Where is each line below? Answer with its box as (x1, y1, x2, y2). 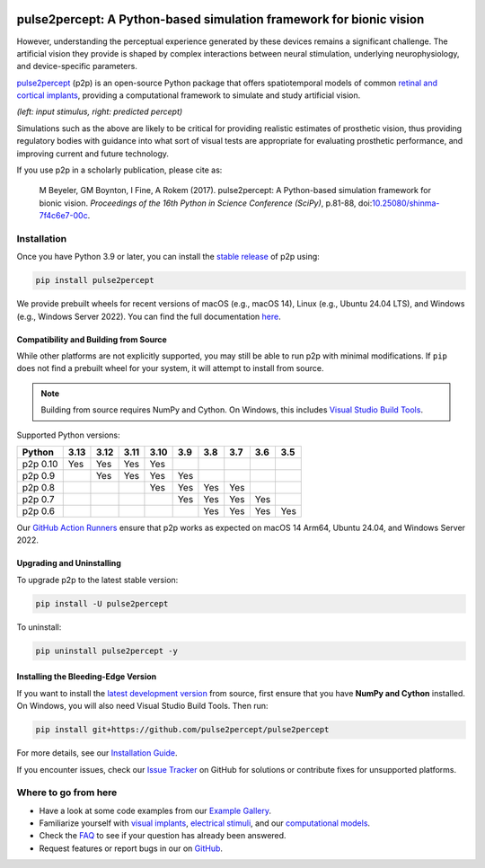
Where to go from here (16, 786, 118, 799)
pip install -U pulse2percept (35, 598, 169, 608)
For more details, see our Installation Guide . (16, 748, 179, 758)
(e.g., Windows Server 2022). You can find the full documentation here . (16, 311, 282, 322)
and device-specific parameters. (16, 61, 138, 72)
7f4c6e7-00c (39, 210, 89, 221)
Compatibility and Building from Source (16, 333, 168, 345)
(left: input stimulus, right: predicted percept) (16, 106, 183, 117)
